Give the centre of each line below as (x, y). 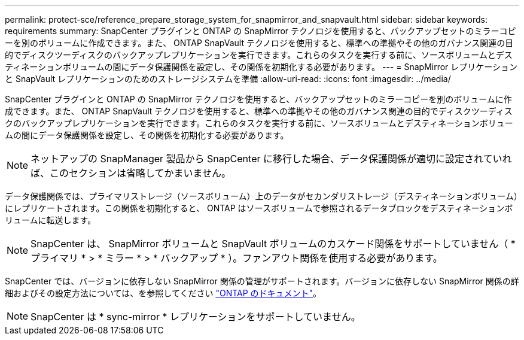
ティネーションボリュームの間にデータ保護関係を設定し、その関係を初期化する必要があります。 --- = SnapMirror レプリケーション (261, 67)
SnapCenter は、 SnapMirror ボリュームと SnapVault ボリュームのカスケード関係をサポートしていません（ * (273, 244)
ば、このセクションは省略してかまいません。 (131, 173)
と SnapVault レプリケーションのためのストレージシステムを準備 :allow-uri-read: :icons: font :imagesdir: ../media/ (228, 79)
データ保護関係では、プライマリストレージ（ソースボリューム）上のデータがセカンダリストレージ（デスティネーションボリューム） (261, 196)
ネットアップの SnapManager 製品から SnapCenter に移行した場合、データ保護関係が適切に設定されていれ (271, 159)
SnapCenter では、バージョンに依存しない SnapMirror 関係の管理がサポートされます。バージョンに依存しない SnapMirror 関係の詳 (262, 281)
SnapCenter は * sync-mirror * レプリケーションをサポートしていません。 (196, 317)
